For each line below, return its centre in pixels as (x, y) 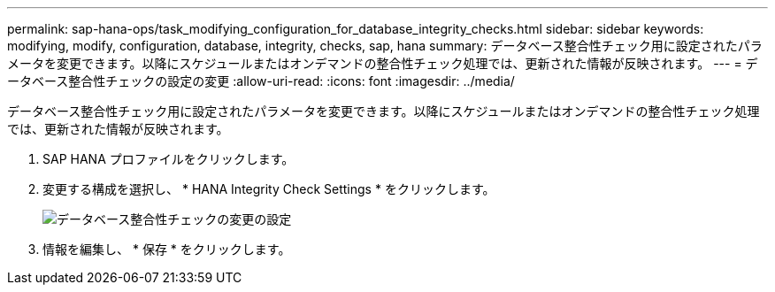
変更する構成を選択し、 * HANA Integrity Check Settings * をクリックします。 (269, 189)
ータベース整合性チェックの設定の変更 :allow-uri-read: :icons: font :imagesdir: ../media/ (261, 81)
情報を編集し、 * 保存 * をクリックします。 (167, 249)
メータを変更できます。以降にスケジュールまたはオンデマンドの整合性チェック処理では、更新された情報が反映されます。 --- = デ (383, 63)
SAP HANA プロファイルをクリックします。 (169, 159)
